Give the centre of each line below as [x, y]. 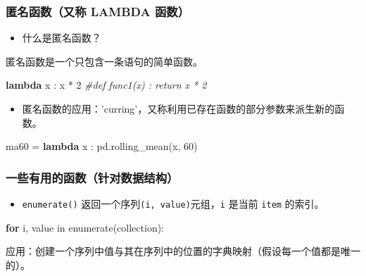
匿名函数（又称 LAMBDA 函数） [98, 11]
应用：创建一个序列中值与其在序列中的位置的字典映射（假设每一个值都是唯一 [183, 251]
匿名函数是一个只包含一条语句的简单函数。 [104, 61]
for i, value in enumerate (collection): [85, 227]
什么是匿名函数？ [62, 38]
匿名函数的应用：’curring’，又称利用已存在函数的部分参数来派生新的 [178, 108]
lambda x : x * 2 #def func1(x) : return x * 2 [106, 85]
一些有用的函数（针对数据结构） [92, 177]
